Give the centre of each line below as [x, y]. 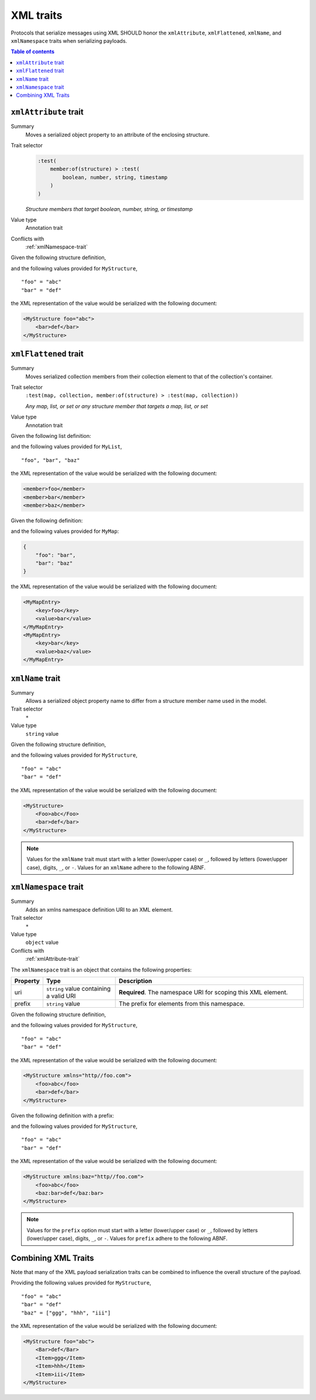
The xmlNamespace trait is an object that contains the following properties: [101, 970]
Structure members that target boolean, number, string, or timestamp [109, 209]
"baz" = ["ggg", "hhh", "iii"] [66, 1313]
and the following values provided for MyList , [66, 447]
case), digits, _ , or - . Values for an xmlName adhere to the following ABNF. [116, 867]
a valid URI [61, 995]
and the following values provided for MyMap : [65, 531]
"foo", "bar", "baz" [51, 460]
